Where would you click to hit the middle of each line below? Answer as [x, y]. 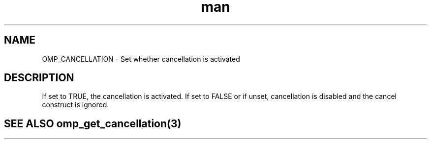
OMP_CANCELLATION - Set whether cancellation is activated [141, 59]
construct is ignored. [76, 105]
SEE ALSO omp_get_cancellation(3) [93, 123]
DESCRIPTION [39, 78]
